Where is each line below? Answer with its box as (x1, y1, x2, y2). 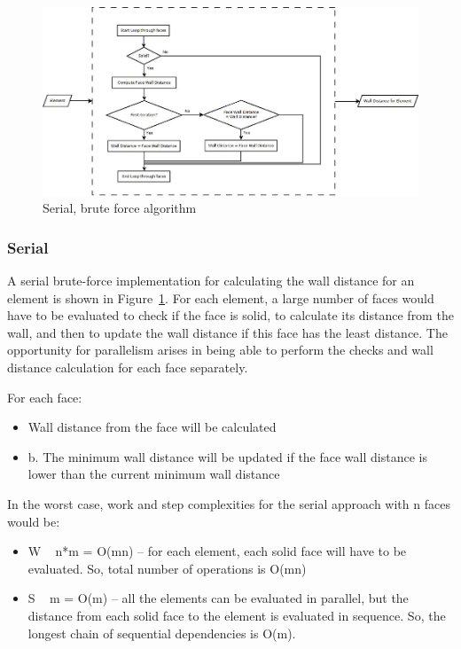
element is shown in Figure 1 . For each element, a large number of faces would (7, 288, 434, 307)
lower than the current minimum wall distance (27, 465, 280, 483)
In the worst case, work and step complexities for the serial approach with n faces (7, 494, 450, 512)
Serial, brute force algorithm (43, 199, 197, 217)
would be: (7, 512, 60, 530)
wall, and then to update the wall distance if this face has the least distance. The (7, 323, 448, 341)
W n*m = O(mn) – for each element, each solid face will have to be (27, 542, 407, 560)
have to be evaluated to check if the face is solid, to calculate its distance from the (7, 306, 454, 324)
